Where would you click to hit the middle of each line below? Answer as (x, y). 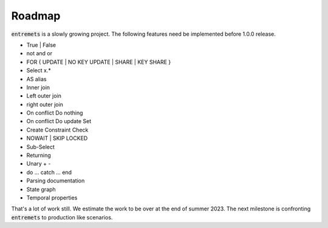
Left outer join (44, 96)
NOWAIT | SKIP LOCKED (57, 138)
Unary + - (39, 164)
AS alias (36, 79)
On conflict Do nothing (55, 113)
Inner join (38, 87)
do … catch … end (49, 172)
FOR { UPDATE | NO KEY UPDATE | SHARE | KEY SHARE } (99, 62)
